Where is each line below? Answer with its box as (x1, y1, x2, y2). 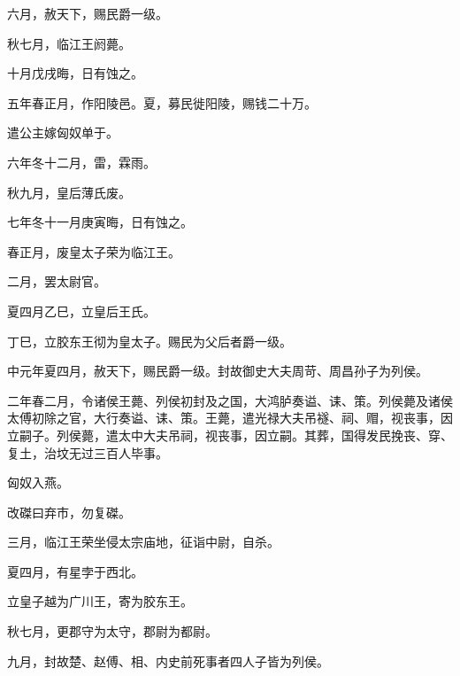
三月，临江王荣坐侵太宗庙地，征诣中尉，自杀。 (7, 532, 280, 551)
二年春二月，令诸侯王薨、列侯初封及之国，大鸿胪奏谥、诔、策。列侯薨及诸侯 (7, 391, 453, 409)
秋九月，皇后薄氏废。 (7, 183, 131, 201)
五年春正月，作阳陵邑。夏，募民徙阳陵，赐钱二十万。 (7, 93, 317, 112)
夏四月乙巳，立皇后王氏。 (7, 301, 156, 320)
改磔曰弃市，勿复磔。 (7, 502, 131, 521)
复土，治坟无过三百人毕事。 (7, 443, 168, 462)
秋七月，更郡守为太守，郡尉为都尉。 (7, 622, 218, 641)
